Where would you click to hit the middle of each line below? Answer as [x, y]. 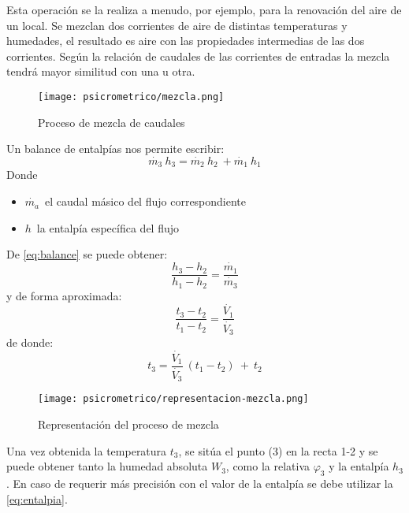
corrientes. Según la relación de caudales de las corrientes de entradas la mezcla [198, 56]
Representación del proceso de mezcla [128, 424]
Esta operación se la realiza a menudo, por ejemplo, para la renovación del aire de [204, 9]
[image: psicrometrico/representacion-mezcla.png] [173, 399]
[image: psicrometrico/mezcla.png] [131, 97]
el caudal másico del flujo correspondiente [146, 201]
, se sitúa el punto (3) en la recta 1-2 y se [278, 450]
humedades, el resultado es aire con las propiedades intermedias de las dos [186, 41]
